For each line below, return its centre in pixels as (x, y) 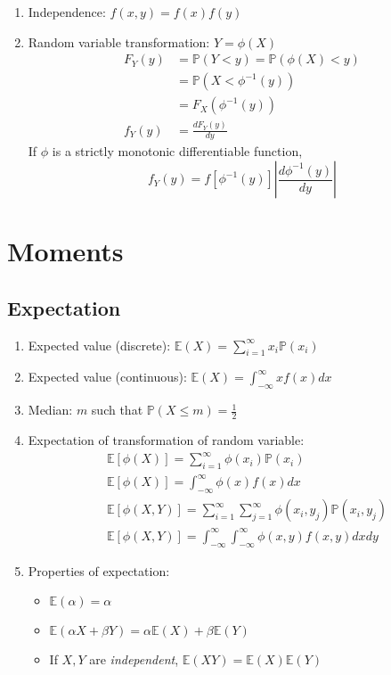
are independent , (134, 659)
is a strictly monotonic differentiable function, (177, 151)
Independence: (67, 12)
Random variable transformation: (119, 41)
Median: (50, 410)
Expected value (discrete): (99, 345)
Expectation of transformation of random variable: (166, 440)
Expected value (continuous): (107, 377)
